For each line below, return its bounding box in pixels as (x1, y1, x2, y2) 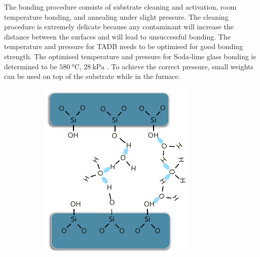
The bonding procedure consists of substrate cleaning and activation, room (4, 2, 237, 12)
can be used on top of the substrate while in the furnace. (4, 71, 180, 81)
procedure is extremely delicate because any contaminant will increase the (4, 21, 234, 32)
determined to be (4, 61, 57, 71)
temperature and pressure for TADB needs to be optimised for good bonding (4, 41, 243, 52)
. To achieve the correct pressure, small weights (107, 61, 254, 71)
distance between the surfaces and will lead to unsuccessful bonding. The (4, 31, 231, 41)
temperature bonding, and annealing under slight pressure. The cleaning (4, 11, 229, 22)
